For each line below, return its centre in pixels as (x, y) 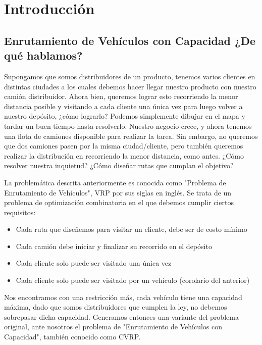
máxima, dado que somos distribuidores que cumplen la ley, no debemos (116, 307)
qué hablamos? (43, 55)
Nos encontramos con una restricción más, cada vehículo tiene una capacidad (123, 297)
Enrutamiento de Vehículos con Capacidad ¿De (130, 40)
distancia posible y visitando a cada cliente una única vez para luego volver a (123, 106)
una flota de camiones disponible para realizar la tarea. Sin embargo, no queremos (131, 136)
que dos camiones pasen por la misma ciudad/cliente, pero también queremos (124, 146)
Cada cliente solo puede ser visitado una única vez (94, 263)
